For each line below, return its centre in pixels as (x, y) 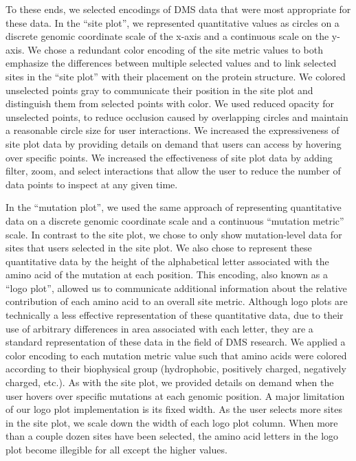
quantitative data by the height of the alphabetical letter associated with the (167, 261)
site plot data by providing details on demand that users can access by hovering (174, 143)
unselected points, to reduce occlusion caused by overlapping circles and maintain (177, 116)
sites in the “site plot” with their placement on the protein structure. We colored (176, 76)
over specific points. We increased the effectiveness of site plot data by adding (169, 157)
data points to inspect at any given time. (92, 184)
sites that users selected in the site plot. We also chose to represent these (159, 248)
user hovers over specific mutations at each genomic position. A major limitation (175, 395)
